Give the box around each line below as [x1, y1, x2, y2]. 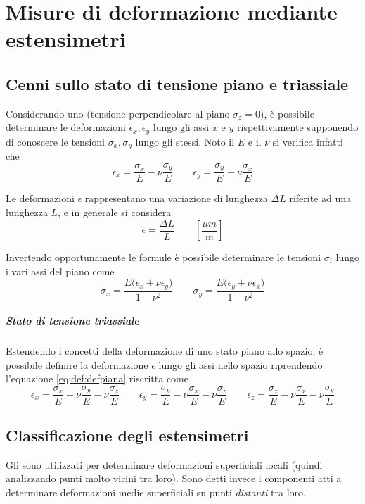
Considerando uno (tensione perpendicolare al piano [6, 106, 230, 120]
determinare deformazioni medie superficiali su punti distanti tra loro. [6, 484, 306, 499]
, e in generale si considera [58, 204, 172, 219]
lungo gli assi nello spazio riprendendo [158, 357, 323, 372]
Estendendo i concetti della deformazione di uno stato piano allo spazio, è [6, 344, 324, 358]
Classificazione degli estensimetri [6, 424, 249, 446]
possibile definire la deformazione [6, 357, 148, 372]
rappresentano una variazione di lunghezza [84, 191, 268, 206]
